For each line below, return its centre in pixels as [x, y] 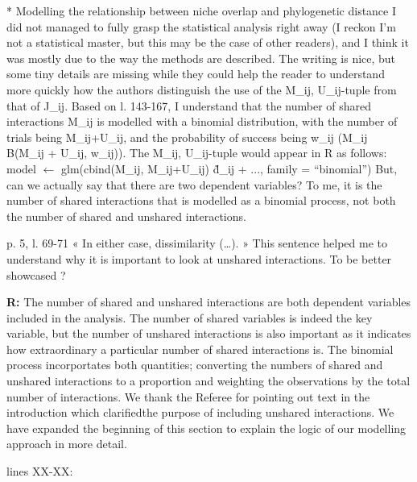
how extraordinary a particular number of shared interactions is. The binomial [200, 349]
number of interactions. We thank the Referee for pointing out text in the [188, 396]
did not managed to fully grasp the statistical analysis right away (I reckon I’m [201, 26]
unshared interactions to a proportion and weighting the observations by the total [208, 381]
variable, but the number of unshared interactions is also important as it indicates [209, 333]
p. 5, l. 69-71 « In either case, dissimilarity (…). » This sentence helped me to [197, 243]
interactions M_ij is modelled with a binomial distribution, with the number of [202, 121]
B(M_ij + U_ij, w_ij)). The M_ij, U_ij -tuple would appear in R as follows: [197, 153]
